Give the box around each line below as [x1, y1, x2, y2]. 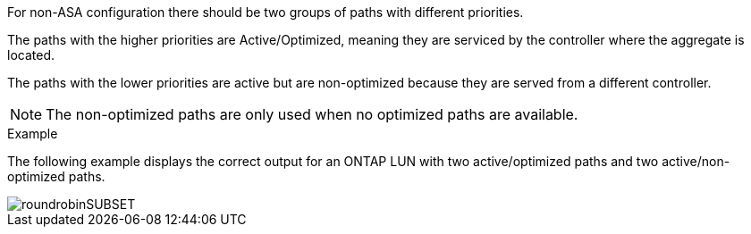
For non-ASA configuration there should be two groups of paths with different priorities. [7, 4, 524, 20]
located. [7, 47, 55, 63]
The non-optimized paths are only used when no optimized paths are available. [46, 105, 578, 123]
